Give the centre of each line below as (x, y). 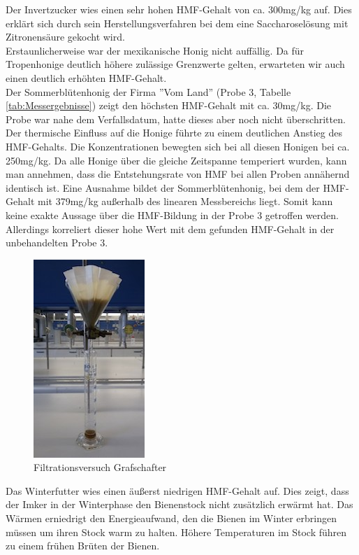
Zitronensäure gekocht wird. (65, 37)
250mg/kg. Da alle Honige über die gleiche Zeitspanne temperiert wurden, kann (176, 160)
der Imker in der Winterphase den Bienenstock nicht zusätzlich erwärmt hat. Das (179, 504)
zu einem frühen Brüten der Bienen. (83, 546)
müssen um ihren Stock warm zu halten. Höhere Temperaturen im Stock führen (176, 532)
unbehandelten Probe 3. (57, 243)
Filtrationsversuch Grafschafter (100, 467)
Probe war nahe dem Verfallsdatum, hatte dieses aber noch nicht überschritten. (176, 119)
